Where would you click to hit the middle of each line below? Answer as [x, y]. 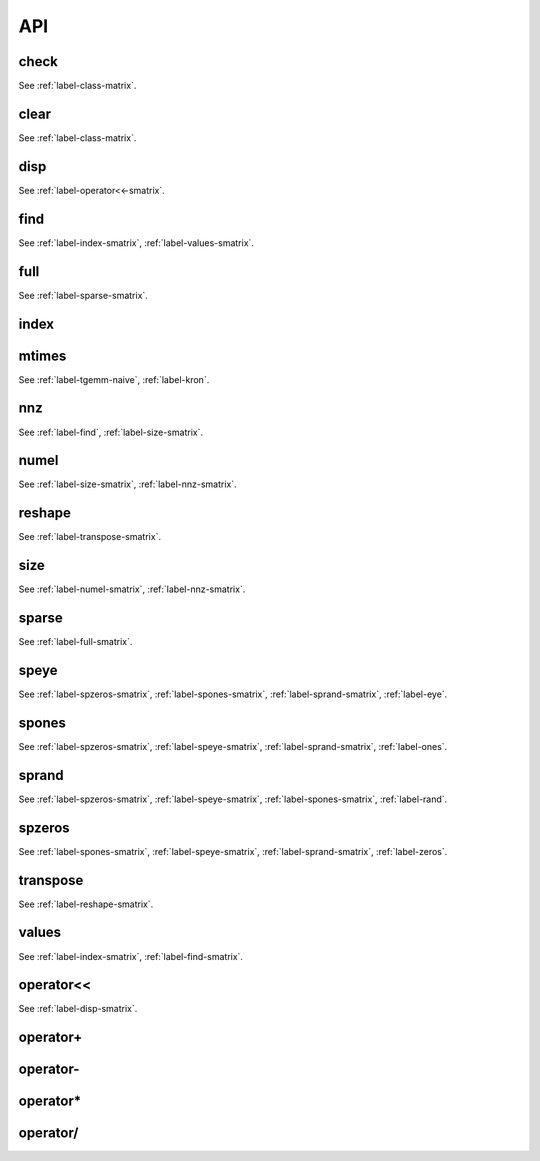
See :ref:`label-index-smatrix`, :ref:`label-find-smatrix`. [131, 956]
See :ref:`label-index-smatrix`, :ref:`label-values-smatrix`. [136, 242]
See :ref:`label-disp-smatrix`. [78, 1009]
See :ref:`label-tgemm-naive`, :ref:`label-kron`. [114, 379]
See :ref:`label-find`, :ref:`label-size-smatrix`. [111, 432]
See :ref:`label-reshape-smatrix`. [86, 904]
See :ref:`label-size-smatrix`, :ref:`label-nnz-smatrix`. [127, 484]
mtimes [42, 355]
